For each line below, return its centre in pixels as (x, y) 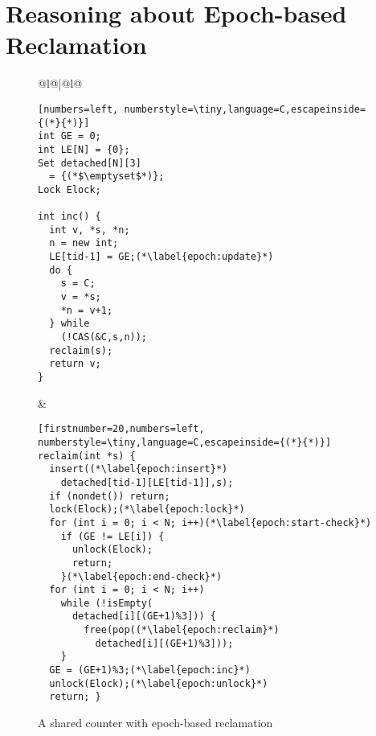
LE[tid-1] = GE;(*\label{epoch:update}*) (161, 257)
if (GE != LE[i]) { (112, 536)
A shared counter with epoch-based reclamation (155, 723)
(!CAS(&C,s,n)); (104, 337)
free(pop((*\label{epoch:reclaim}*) (182, 630)
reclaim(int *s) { (87, 456)
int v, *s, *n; (90, 230)
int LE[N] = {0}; (84, 149)
